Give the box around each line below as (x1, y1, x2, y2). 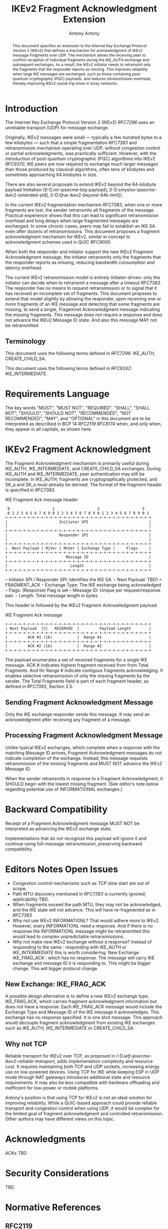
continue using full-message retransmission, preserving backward (5, 840, 142, 846)
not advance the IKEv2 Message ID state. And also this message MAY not (5, 317, 157, 323)
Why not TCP (5, 1039, 48, 1048)
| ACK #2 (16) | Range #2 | (5, 644, 151, 649)
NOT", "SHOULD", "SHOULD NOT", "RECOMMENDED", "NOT (5, 410, 131, 416)
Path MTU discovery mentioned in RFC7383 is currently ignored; (12, 891, 146, 897)
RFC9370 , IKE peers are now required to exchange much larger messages (5, 161, 158, 167)
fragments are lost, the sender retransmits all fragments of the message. (5, 207, 155, 213)
